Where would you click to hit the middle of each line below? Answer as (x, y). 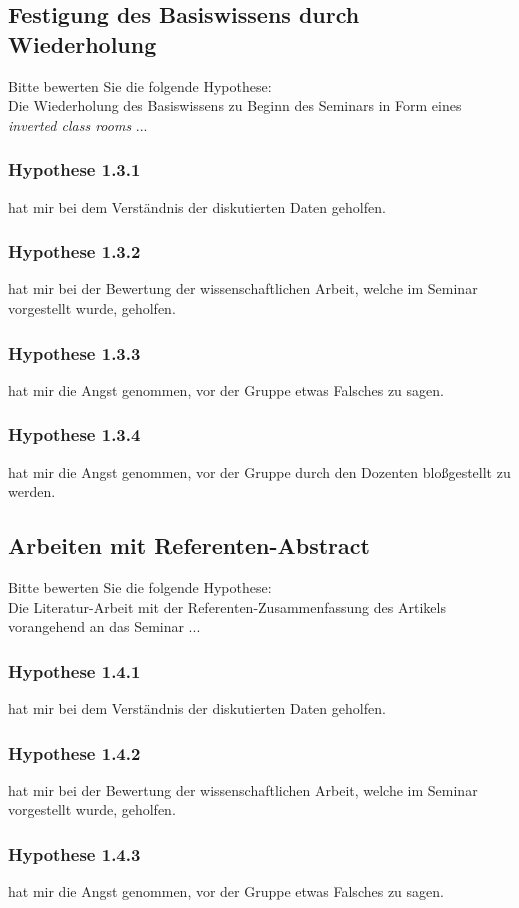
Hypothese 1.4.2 (74, 752)
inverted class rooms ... (78, 124)
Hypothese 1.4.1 (74, 670)
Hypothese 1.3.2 (74, 251)
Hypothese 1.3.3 (74, 352)
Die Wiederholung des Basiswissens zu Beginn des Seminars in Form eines (235, 105)
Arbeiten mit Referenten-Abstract (189, 545)
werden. (32, 491)
